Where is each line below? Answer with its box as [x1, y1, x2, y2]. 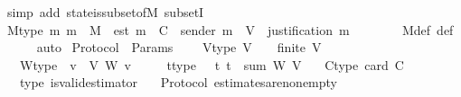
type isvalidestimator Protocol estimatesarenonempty [19, 73, 338, 92]
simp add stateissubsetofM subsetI [6, 3, 204, 21]
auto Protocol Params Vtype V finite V [36, 38, 322, 57]
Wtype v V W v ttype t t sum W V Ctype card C [19, 55, 404, 74]
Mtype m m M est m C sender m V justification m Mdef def [6, 20, 454, 39]
